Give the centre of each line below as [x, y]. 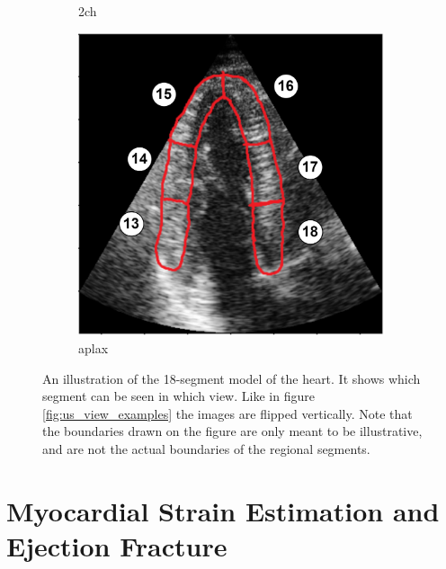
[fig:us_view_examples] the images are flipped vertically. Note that [227, 413]
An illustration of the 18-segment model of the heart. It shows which [232, 378]
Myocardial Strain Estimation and [223, 510]
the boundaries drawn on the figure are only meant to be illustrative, [232, 431]
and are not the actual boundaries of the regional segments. [206, 449]
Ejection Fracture [117, 546]
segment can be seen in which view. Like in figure [178, 396]
